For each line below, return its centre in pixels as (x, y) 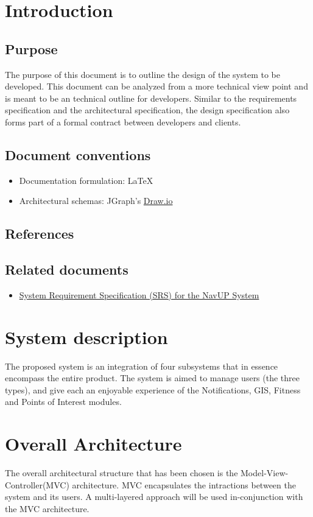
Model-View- (265, 473)
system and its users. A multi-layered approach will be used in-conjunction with (154, 497)
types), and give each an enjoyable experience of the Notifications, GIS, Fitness (153, 389)
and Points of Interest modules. (63, 402)
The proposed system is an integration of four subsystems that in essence (142, 366)
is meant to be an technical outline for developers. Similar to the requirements (151, 98)
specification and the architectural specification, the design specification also (147, 110)
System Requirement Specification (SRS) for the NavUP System (139, 294)
